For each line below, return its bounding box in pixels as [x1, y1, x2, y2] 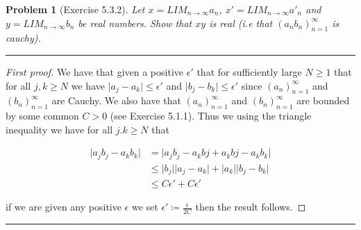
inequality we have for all [6, 122, 113, 136]
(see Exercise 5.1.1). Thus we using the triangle [110, 108, 312, 123]
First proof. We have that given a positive [6, 64, 184, 79]
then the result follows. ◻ [195, 199, 306, 214]
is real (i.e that [209, 15, 273, 30]
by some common [6, 108, 79, 123]
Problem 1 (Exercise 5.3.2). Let [6, 2, 145, 16]
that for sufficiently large [196, 64, 302, 79]
